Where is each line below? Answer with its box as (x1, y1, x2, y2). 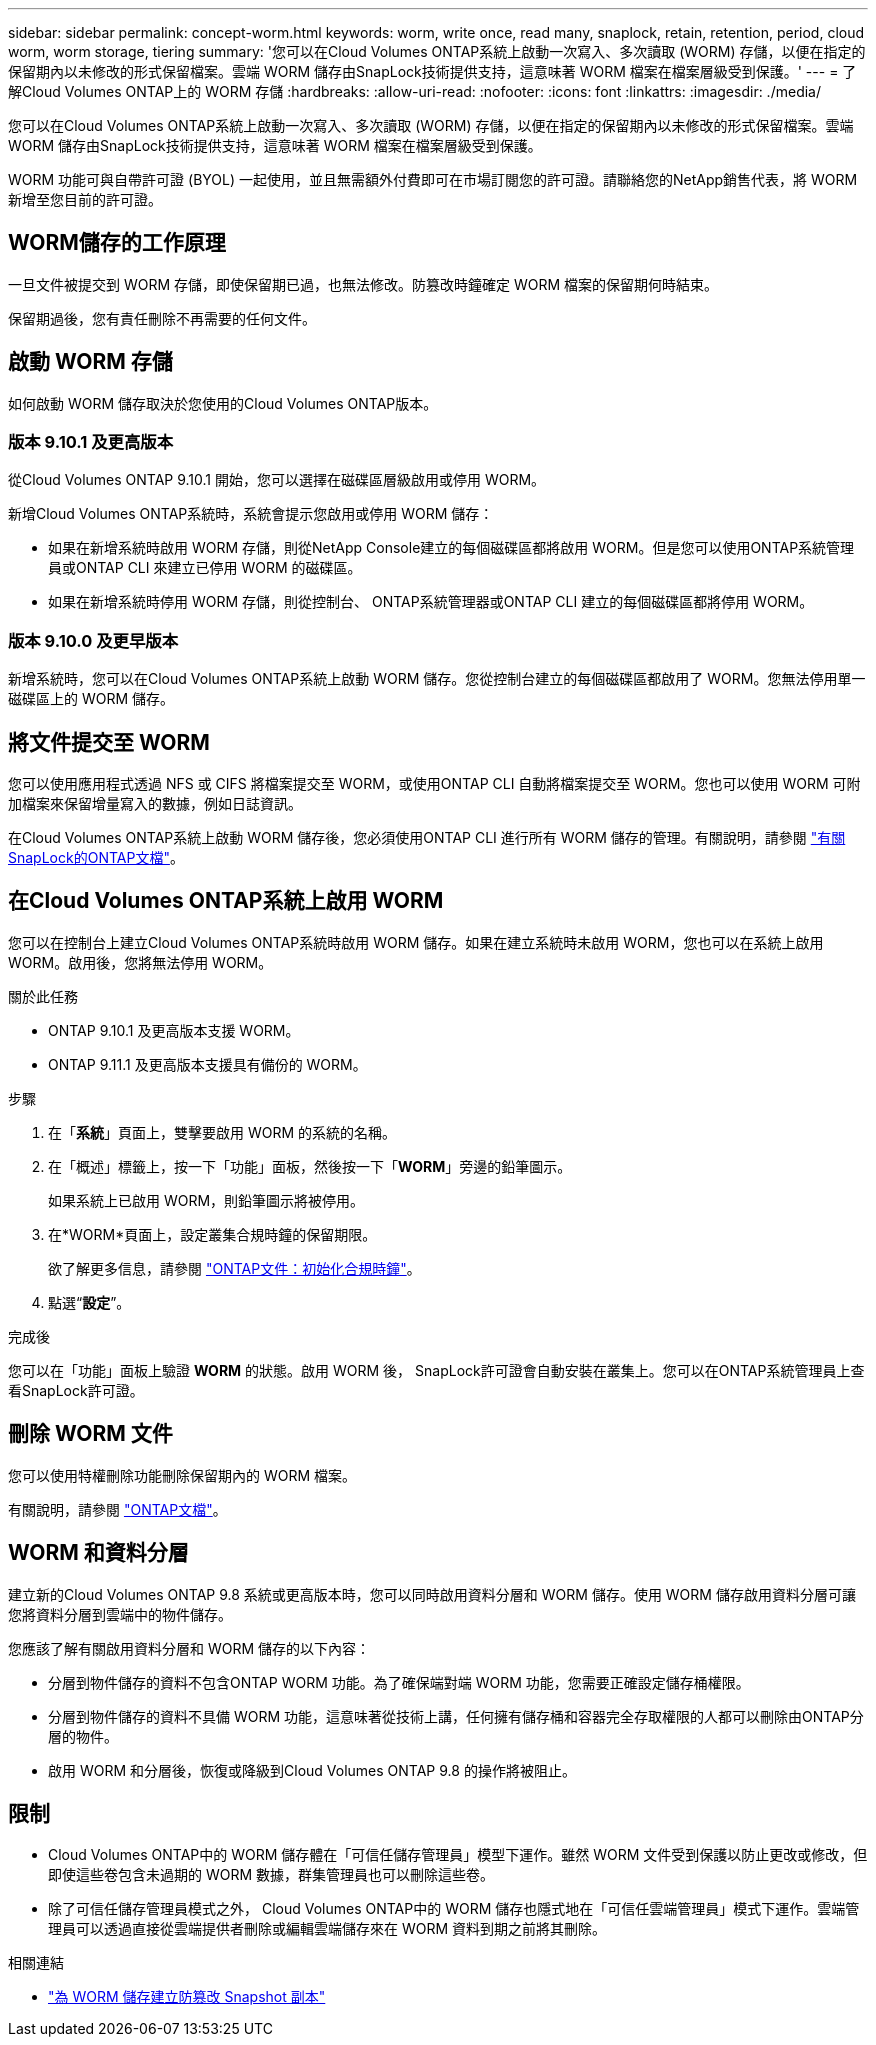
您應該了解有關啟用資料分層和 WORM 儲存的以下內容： (8, 1639, 371, 1657)
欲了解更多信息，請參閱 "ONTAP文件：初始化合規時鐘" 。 (48, 1259, 421, 1277)
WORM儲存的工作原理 (8, 230, 226, 256)
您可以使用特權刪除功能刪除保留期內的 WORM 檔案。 (8, 1466, 357, 1484)
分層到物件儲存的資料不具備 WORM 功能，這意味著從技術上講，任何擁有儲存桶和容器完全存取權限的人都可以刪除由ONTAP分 (48, 1707, 864, 1725)
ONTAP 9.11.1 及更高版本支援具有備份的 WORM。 (48, 1055, 367, 1073)
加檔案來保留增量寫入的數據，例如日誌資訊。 (8, 795, 302, 813)
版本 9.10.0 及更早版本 (8, 630, 179, 651)
